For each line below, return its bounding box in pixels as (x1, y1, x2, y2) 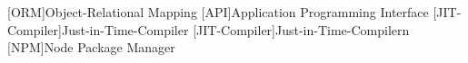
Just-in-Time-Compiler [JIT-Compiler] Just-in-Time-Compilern (61, 20, 410, 39)
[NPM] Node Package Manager (7, 38, 175, 57)
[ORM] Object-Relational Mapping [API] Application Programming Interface (7, 3, 429, 21)
